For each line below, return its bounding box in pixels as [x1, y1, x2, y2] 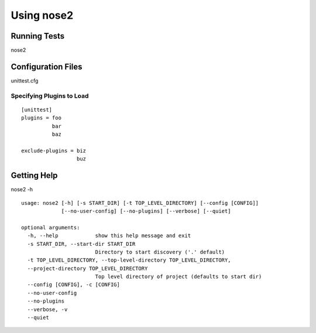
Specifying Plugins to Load [11, 91, 89, 99]
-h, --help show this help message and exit [27, 232, 191, 239]
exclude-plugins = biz [21, 147, 87, 154]
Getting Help [11, 170, 58, 181]
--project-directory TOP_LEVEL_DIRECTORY [27, 265, 148, 272]
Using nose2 [11, 9, 74, 22]
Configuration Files [11, 61, 83, 71]
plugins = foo [21, 115, 61, 121]
